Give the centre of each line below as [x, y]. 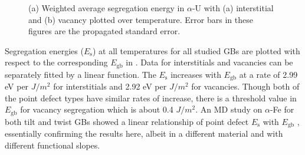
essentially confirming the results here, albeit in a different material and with [144, 133]
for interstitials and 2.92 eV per [110, 86]
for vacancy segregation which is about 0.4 [97, 109]
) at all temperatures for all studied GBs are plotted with [196, 50]
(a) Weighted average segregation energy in [106, 8]
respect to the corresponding [56, 62]
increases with [196, 74]
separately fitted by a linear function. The [81, 74]
